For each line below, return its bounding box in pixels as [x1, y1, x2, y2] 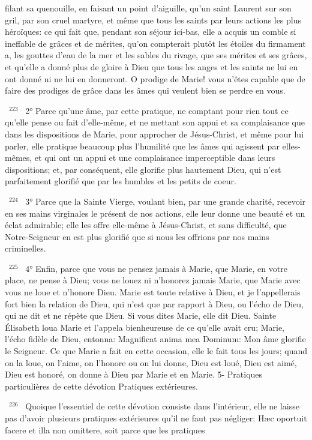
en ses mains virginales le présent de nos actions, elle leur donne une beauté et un [5, 206, 305, 219]
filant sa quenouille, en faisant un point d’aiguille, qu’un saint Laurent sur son [5, 2, 292, 14]
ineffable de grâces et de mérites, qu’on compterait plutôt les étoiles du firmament [5, 37, 306, 49]
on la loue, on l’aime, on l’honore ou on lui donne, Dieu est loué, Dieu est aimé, [5, 356, 297, 369]
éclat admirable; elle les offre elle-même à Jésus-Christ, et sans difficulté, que [5, 218, 287, 231]
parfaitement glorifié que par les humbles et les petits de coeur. [5, 175, 236, 187]
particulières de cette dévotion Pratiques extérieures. [5, 379, 198, 392]
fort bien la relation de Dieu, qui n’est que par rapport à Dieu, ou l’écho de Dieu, [5, 297, 304, 310]
